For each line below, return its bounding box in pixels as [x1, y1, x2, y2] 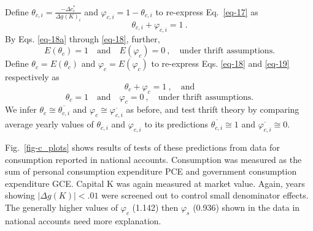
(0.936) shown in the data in [193, 200, 300, 213]
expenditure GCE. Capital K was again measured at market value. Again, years [5, 176, 305, 189]
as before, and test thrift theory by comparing [126, 103, 299, 116]
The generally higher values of [5, 200, 118, 213]
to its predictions [144, 118, 209, 131]
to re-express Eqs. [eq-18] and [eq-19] [151, 57, 290, 70]
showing [5, 189, 35, 202]
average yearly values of [5, 118, 94, 131]
